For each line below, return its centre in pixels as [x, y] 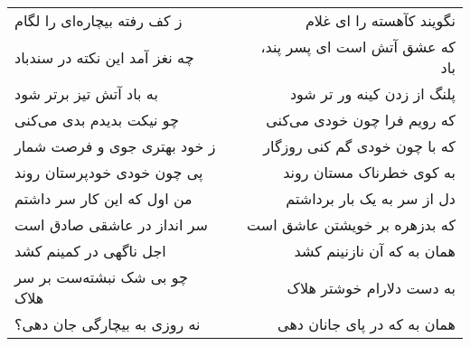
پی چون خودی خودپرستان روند [109, 172]
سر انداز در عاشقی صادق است [112, 224]
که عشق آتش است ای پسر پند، [358, 47]
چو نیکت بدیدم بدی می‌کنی [97, 120]
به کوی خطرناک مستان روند [369, 172]
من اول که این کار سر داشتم [103, 198]
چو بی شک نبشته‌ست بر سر [101, 277]
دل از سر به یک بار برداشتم [371, 198]
